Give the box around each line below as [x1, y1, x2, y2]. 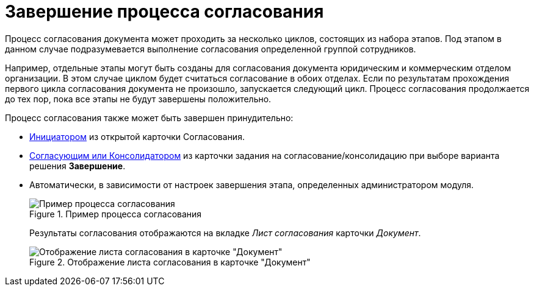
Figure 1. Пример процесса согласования [29, 208, 202, 219]
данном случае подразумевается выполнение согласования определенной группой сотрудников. [5, 43, 416, 54]
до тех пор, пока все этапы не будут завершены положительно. [5, 93, 272, 104]
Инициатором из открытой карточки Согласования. [29, 131, 245, 142]
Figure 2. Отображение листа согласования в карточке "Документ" [29, 256, 311, 267]
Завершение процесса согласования [5, 1, 324, 22]
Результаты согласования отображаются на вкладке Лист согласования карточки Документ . [29, 227, 421, 238]
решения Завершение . [29, 160, 126, 171]
